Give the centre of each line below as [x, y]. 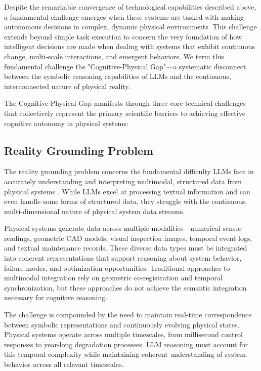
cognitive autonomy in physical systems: [66, 123]
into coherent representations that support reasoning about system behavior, [123, 258]
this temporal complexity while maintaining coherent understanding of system [125, 354]
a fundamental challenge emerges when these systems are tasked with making [124, 16]
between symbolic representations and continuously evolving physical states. [122, 324]
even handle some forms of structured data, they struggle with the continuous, [126, 201]
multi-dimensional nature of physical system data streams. [95, 211]
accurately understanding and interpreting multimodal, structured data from [123, 181]
